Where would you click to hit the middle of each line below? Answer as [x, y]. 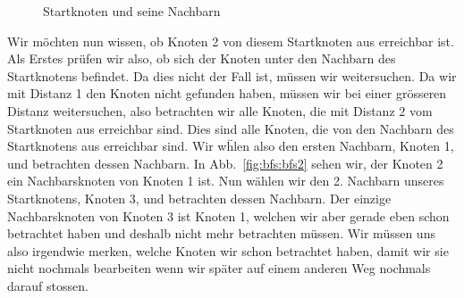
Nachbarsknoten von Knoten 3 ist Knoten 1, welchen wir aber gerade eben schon [228, 215]
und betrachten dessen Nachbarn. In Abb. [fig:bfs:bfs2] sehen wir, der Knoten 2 [225, 163]
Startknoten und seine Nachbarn [132, 11]
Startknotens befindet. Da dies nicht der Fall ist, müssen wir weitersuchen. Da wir [232, 75]
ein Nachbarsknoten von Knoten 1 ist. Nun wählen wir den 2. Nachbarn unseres [226, 181]
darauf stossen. [48, 285]
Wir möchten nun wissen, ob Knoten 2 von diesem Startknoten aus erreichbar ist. [231, 41]
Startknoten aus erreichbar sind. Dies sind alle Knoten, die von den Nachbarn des [231, 128]
